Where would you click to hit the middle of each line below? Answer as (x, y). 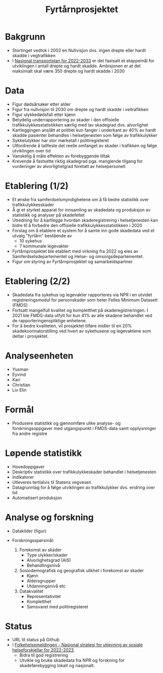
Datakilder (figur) (29, 531)
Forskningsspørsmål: (33, 540)
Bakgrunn (25, 37)
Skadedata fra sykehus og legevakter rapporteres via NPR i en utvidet (82, 295)
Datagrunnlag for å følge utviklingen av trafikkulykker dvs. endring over (84, 487)
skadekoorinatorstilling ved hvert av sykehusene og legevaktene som (81, 331)
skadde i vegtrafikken (34, 56)
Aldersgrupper (41, 580)
